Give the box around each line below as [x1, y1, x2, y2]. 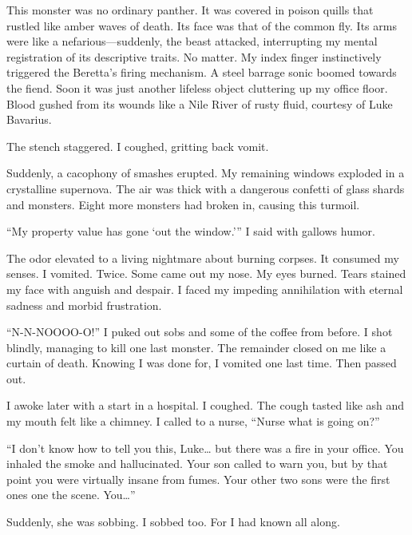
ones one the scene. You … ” [6, 486, 136, 503]
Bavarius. [6, 111, 52, 128]
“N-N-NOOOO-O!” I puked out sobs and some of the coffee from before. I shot [6, 323, 393, 340]
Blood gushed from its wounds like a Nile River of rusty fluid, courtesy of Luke [6, 95, 393, 112]
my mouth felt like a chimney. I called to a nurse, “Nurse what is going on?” [6, 413, 380, 430]
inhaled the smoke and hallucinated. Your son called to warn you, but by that [6, 455, 388, 472]
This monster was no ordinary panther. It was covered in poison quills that [6, 2, 374, 18]
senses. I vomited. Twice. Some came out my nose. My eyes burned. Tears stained [6, 265, 406, 282]
